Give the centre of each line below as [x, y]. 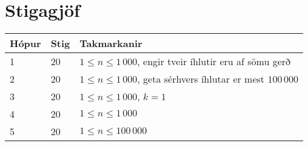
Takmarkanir [111, 43]
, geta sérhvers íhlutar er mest [201, 79]
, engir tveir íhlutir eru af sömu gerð [214, 62]
